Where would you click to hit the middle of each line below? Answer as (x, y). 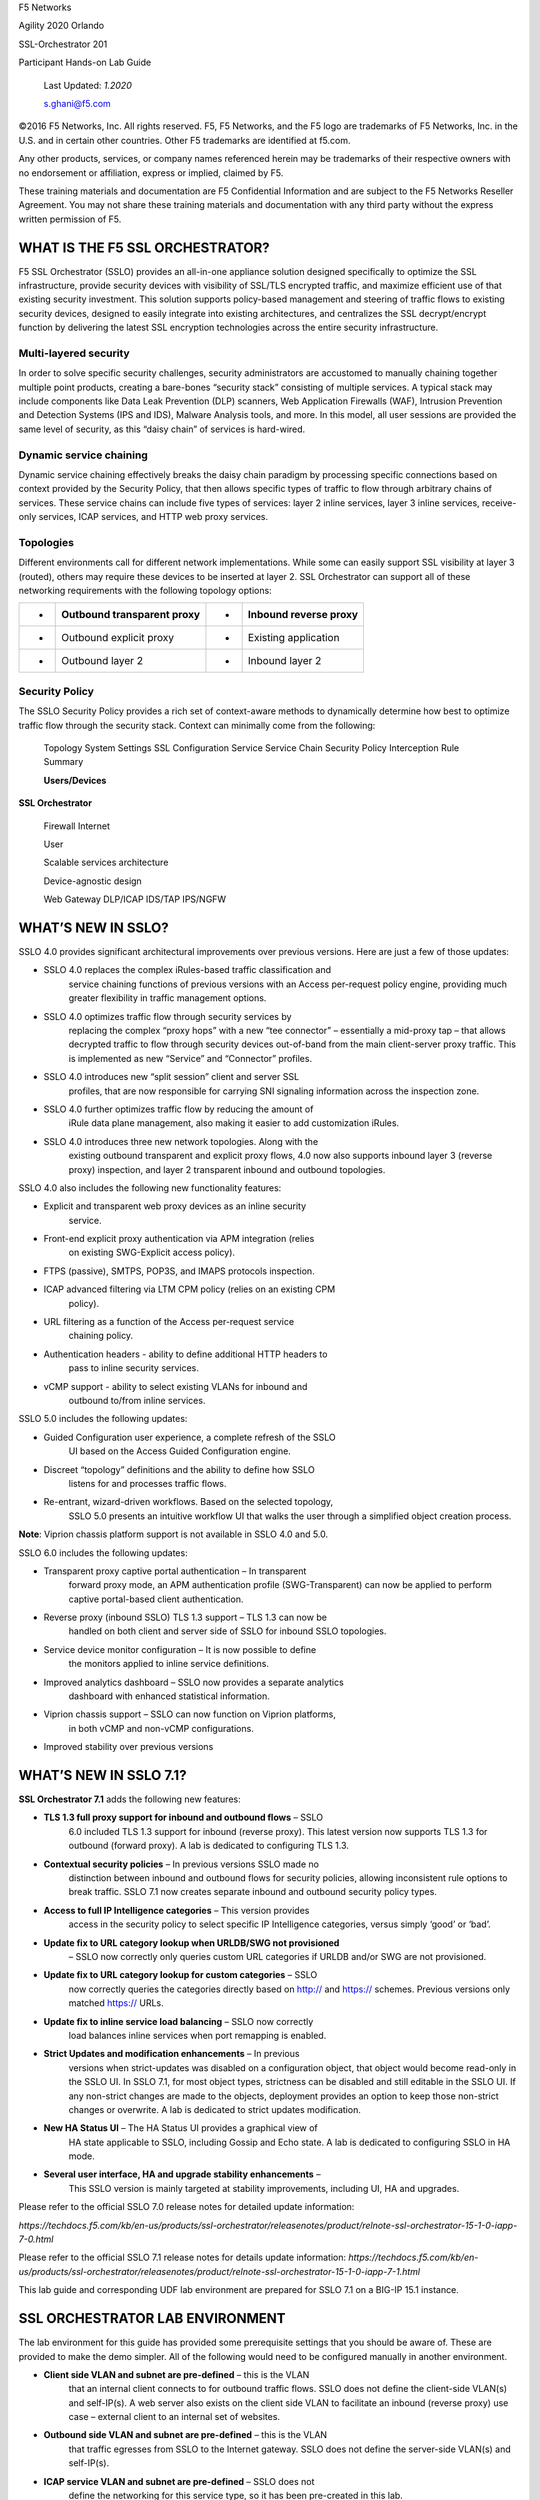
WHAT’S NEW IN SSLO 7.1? (102, 1775)
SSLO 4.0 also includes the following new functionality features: (150, 1187)
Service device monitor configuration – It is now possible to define (180, 1649)
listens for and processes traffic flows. (147, 1483)
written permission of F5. (70, 219)
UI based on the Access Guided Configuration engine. (180, 1451)
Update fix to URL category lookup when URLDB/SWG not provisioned (191, 1942)
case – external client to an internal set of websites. (174, 2417)
